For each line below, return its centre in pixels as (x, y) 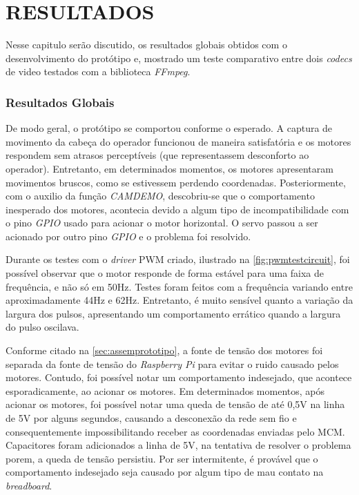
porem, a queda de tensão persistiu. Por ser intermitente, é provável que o (162, 458)
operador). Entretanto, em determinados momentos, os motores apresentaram (169, 168)
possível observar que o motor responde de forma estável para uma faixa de (165, 273)
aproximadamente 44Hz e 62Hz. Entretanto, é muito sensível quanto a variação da (179, 300)
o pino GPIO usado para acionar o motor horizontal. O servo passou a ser (162, 223)
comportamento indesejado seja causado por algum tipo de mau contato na (165, 472)
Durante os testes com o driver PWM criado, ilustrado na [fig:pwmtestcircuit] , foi (178, 259)
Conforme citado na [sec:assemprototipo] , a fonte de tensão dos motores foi (164, 350)
